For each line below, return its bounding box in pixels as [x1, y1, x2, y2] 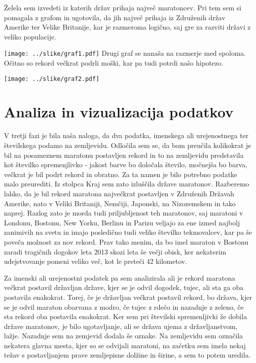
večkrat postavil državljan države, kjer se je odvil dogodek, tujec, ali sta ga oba [4, 282, 244, 292]
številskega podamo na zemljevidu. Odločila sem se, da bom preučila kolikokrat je [4, 140, 251, 150]
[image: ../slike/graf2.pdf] [4, 75, 100, 82]
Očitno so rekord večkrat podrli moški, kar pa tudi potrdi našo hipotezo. [4, 58, 223, 68]
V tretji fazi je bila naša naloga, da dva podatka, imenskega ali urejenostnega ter [4, 130, 249, 141]
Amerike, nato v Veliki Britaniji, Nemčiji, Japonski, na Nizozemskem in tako [4, 198, 236, 208]
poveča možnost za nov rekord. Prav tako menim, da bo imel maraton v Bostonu [4, 236, 249, 247]
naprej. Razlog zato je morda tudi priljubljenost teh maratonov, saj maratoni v [4, 208, 243, 218]
